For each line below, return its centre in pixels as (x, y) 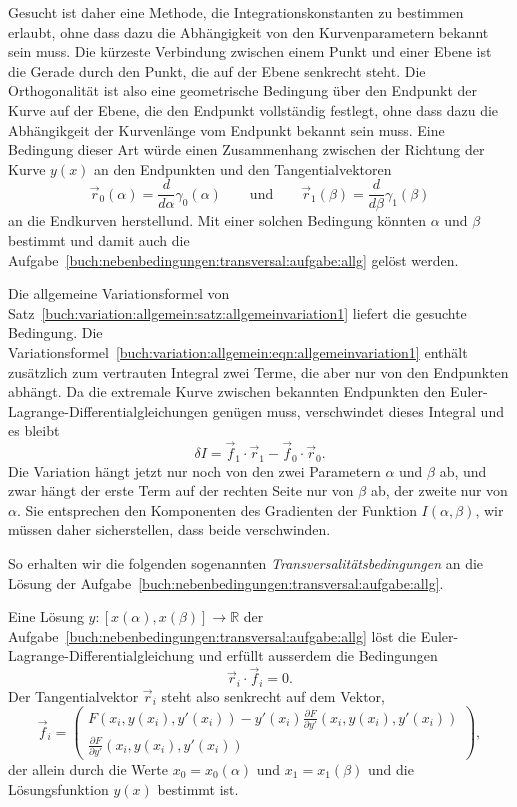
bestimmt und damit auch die (99, 240)
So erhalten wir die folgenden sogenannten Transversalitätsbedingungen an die (246, 562)
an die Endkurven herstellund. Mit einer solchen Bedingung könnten (217, 220)
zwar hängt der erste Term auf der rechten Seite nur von (181, 490)
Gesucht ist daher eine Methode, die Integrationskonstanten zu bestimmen (236, 12)
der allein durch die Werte (88, 769)
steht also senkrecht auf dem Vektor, (273, 695)
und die (390, 769)
